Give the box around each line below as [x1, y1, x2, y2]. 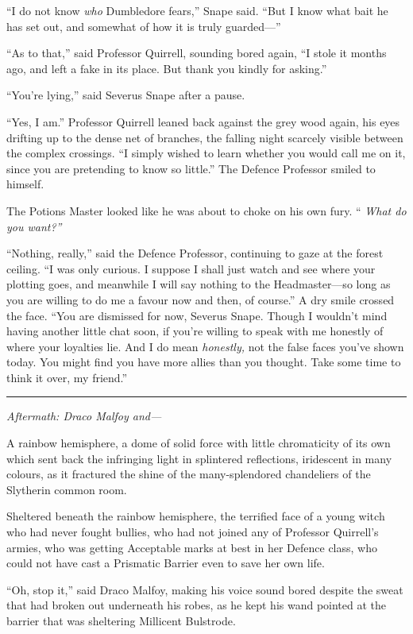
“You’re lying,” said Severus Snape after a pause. [6, 87, 245, 103]
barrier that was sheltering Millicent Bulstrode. [6, 613, 236, 628]
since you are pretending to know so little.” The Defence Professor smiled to [6, 160, 376, 176]
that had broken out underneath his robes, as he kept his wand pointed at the [6, 597, 387, 613]
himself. [6, 176, 44, 192]
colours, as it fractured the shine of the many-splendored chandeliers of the [6, 466, 371, 482]
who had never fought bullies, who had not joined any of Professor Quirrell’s [6, 524, 379, 540]
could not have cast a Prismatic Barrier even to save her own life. [6, 555, 325, 571]
